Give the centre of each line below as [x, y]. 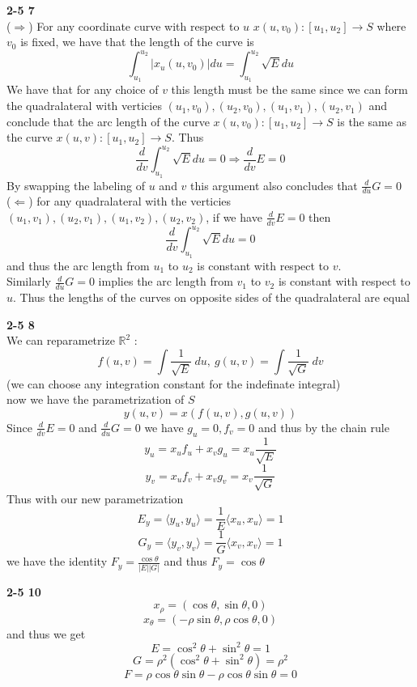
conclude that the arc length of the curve [108, 121]
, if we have [234, 216]
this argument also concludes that [274, 185]
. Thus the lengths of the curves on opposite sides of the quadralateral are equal [211, 297]
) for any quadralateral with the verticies [130, 201]
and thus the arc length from [78, 265]
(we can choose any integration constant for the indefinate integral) [174, 383]
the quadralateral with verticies [84, 106]
